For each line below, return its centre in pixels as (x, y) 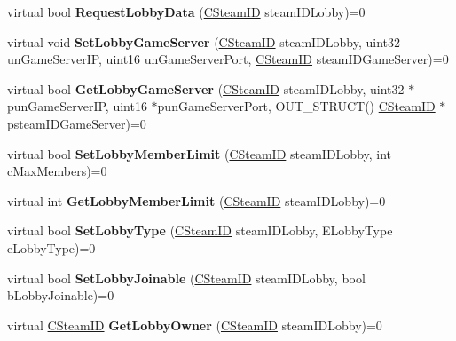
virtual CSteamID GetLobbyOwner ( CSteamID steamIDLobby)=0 (195, 325)
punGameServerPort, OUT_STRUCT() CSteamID (296, 106)
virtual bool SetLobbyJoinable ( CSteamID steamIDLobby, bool (186, 278)
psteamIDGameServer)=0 (77, 123)
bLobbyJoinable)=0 (61, 295)
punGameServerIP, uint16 (77, 106)
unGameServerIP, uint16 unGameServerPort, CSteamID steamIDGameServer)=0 (228, 59)
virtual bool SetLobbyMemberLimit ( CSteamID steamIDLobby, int (200, 153)
